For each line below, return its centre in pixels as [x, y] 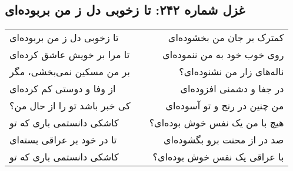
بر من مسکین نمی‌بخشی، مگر [70, 72]
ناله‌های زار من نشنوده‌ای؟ [232, 72]
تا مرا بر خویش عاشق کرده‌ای [70, 55]
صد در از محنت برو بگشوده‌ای [224, 140]
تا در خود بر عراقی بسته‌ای [63, 140]
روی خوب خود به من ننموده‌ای [223, 55]
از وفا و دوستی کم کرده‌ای [63, 89]
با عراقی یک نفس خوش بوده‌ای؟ [218, 157]
